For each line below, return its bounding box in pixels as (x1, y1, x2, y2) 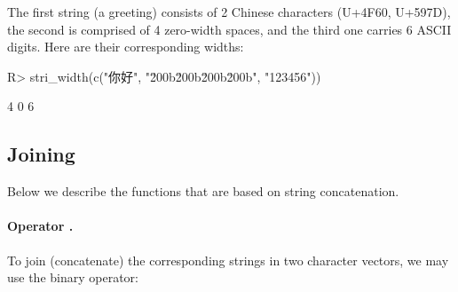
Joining (7, 140, 75, 168)
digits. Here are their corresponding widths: (7, 37, 244, 56)
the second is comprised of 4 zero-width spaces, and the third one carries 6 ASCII (7, 20, 452, 38)
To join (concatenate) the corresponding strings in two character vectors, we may (7, 250, 449, 269)
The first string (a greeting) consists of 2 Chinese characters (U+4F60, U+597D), (7, 3, 451, 20)
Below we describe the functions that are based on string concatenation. (7, 182, 399, 201)
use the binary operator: (7, 268, 138, 287)
